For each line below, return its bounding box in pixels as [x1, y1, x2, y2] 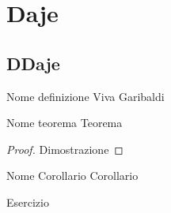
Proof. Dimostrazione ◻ [6, 140, 123, 157]
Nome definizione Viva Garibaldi [6, 88, 165, 104]
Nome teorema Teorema [6, 114, 123, 131]
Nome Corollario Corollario [6, 167, 139, 184]
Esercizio [6, 193, 49, 210]
